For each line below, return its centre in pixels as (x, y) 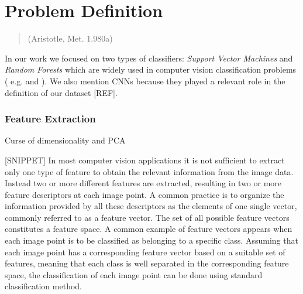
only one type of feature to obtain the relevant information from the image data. (149, 171)
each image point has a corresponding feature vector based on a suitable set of (145, 252)
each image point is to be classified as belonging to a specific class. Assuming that (151, 240)
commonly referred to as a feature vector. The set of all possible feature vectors (147, 217)
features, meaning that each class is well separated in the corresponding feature (147, 263)
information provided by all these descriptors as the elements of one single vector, (151, 206)
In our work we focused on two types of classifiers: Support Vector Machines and (149, 58)
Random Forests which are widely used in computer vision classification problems (151, 69)
